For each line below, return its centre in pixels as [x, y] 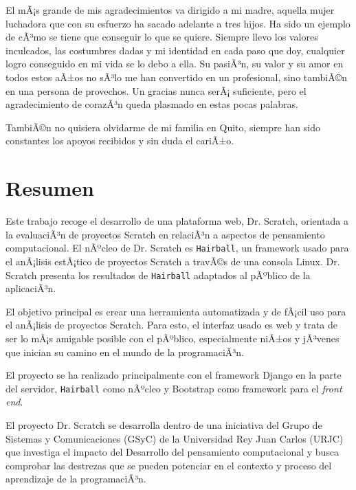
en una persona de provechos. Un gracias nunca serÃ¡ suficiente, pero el [156, 90]
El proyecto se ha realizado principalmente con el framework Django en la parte [174, 375]
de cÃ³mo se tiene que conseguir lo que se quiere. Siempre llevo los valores [162, 37]
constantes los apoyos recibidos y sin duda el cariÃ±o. [120, 141]
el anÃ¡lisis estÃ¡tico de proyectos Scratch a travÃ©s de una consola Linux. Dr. [173, 261]
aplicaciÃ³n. [31, 288]
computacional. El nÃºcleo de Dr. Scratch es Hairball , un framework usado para [177, 248]
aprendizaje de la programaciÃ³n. [76, 479]
